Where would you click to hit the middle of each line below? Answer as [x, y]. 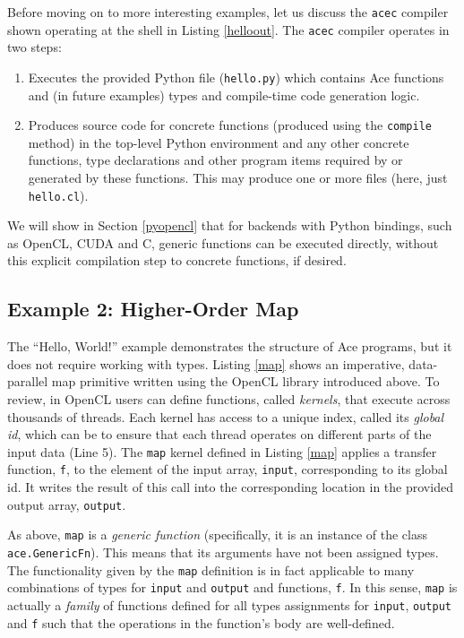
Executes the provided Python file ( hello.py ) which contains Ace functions [236, 77]
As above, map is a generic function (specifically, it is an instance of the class [217, 535]
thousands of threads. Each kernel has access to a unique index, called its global [226, 416]
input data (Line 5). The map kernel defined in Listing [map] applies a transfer [222, 451]
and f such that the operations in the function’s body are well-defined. [201, 622]
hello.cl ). [58, 195]
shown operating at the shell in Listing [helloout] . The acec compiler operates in [228, 29]
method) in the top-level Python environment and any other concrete [219, 142]
